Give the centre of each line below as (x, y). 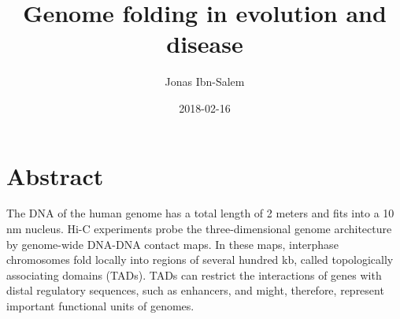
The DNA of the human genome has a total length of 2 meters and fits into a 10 (200, 213)
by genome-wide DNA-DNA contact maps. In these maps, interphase (172, 244)
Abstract (55, 175)
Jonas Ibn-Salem (205, 82)
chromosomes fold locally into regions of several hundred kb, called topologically (200, 260)
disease (205, 44)
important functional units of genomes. (100, 306)
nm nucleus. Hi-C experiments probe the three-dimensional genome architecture (199, 229)
